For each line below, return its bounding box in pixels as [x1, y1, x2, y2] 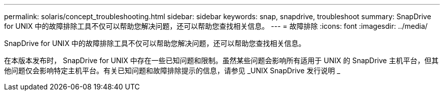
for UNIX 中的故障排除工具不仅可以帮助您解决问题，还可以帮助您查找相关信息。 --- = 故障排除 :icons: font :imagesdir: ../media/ [4, 22, 428, 30]
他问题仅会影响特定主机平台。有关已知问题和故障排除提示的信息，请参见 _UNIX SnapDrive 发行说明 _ [4, 66, 341, 75]
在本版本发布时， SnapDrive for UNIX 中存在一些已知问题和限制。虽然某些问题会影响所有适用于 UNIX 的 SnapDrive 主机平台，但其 [4, 56, 439, 65]
